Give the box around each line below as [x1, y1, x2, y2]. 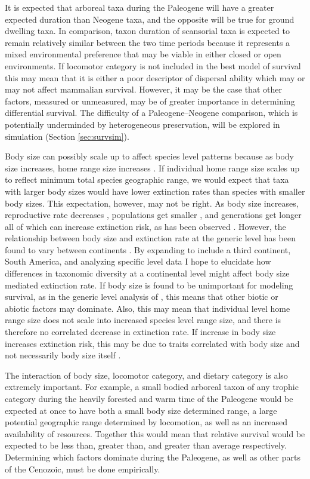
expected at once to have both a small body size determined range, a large [5, 404, 277, 416]
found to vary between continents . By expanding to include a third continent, [5, 243, 291, 256]
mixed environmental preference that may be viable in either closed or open [5, 48, 281, 60]
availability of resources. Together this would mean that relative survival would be [5, 427, 305, 440]
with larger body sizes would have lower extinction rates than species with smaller [5, 185, 305, 197]
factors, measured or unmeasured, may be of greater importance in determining [5, 94, 295, 107]
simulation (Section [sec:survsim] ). [5, 130, 129, 142]
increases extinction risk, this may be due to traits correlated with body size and [5, 337, 300, 349]
